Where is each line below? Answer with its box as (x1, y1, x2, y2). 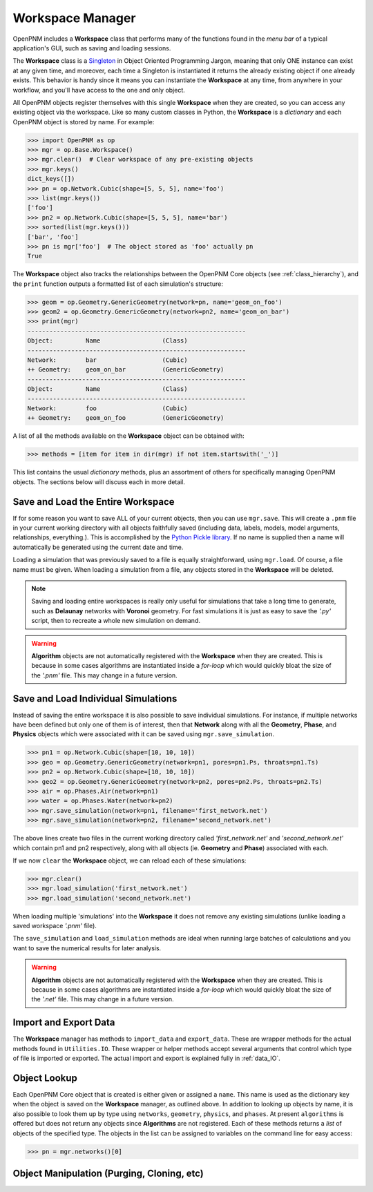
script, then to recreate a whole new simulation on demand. (31, 617, 200, 625)
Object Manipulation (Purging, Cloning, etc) (12, 1167, 204, 1179)
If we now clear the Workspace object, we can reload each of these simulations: (12, 856, 247, 865)
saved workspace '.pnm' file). (12, 922, 97, 930)
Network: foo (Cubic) (27, 405, 188, 412)
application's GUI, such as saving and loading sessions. (12, 44, 171, 52)
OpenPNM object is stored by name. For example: (12, 117, 155, 126)
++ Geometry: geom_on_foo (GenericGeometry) (27, 414, 224, 422)
